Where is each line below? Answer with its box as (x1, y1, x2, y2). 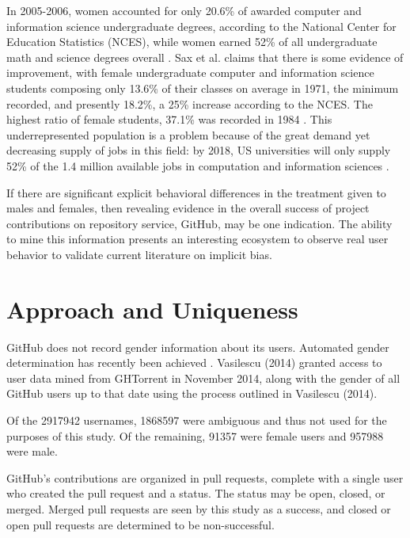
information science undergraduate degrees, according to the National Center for (6, 17, 397, 34)
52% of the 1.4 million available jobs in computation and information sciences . (6, 157, 389, 174)
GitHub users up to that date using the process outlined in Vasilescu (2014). (6, 385, 378, 402)
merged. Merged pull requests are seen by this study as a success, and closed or (6, 500, 391, 517)
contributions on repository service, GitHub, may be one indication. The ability (6, 215, 393, 231)
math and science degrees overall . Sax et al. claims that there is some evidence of (6, 48, 404, 65)
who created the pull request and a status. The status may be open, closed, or (6, 485, 385, 502)
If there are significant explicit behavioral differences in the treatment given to (6, 184, 386, 200)
